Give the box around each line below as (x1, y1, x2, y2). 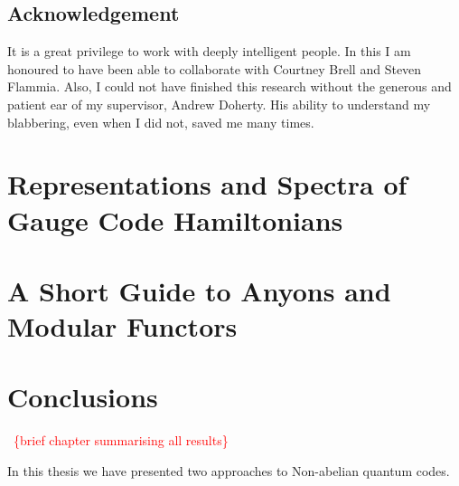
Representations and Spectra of (7, 166, 407, 203)
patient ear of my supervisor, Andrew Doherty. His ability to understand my (7, 94, 431, 113)
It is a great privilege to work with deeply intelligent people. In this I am (7, 42, 411, 61)
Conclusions (7, 378, 158, 415)
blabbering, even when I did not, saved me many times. (7, 112, 314, 131)
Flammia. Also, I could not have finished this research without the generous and (7, 77, 452, 96)
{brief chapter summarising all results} (14, 431, 229, 450)
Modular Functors (7, 308, 238, 345)
